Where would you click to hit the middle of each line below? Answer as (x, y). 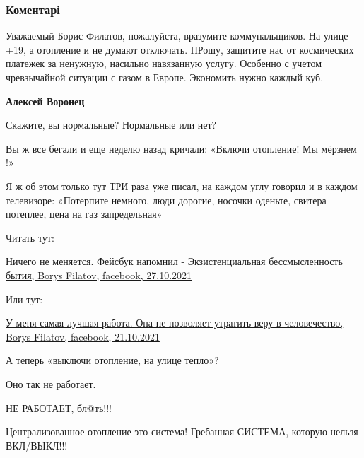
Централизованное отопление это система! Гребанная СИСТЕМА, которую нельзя (182, 431)
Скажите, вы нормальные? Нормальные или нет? (111, 125)
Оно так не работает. (51, 383)
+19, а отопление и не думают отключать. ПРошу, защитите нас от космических (180, 49)
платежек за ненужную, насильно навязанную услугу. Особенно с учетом (164, 63)
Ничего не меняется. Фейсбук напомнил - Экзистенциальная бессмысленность (174, 261)
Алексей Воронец (45, 101)
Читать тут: (30, 237)
